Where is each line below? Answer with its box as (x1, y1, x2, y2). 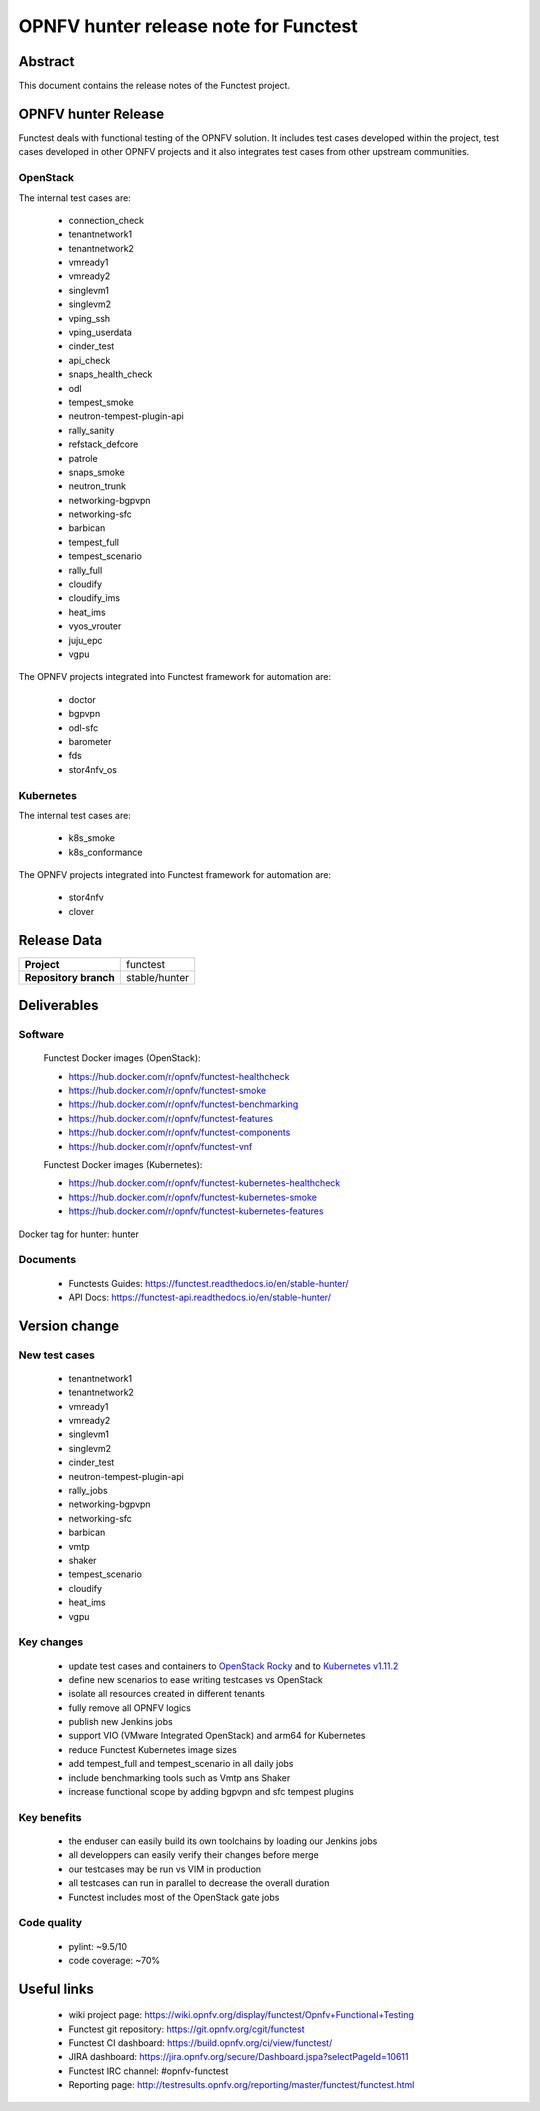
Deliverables (18, 997, 99, 1014)
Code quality (18, 1916, 83, 1930)
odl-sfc (68, 721, 99, 734)
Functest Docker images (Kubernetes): (43, 1159, 203, 1171)
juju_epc (68, 634, 103, 646)
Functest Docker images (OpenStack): (43, 1052, 201, 1064)
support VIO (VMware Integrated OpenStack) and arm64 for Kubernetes (68, 1730, 366, 1742)
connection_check (68, 214, 145, 226)
